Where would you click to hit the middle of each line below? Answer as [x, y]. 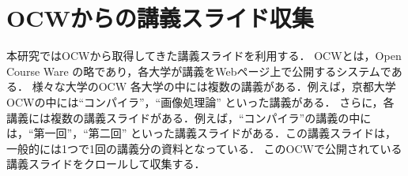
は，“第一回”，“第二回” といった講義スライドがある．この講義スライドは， [202, 133]
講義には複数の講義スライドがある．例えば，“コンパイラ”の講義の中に [189, 117]
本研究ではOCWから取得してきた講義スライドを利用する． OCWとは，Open [204, 56]
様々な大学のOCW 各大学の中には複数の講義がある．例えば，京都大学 [214, 86]
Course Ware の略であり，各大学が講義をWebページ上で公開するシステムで [199, 71]
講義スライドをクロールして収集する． [106, 164]
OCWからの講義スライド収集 [160, 18]
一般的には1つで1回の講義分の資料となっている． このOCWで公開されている [204, 148]
